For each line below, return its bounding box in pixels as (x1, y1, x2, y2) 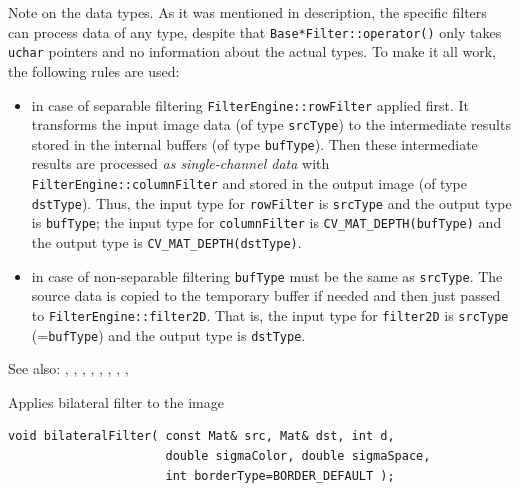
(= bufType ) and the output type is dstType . (31, 324, 306, 345)
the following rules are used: (8, 60, 180, 81)
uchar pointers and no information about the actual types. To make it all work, (8, 41, 496, 62)
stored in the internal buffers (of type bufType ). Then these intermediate (31, 133, 478, 154)
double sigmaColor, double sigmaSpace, (165, 449, 431, 464)
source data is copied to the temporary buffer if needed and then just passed (31, 285, 501, 306)
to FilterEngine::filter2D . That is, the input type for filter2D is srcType (31, 304, 509, 325)
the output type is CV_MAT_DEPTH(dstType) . (31, 232, 302, 253)
